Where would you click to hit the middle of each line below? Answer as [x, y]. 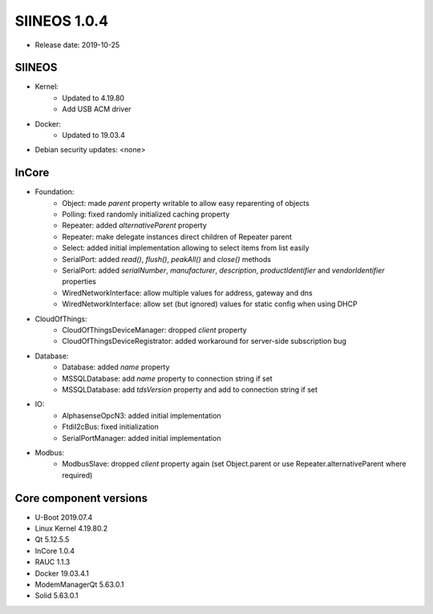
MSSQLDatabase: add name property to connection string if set [167, 378]
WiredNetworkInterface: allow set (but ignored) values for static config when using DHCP [210, 304]
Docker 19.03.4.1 [62, 573]
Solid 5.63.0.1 [57, 596]
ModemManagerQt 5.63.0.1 [79, 584]
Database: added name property [116, 367]
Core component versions [81, 498]
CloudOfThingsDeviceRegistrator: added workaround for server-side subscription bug [204, 341]
